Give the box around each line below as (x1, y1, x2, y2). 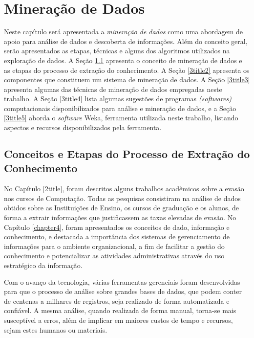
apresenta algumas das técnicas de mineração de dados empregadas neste (4, 84, 222, 94)
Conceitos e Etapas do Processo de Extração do (4, 146, 250, 161)
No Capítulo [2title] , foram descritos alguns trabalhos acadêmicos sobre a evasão (4, 183, 244, 194)
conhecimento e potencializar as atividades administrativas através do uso (4, 250, 225, 261)
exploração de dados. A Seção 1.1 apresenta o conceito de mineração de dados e (4, 55, 242, 65)
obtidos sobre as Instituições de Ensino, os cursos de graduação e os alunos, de (4, 203, 239, 213)
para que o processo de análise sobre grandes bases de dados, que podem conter (4, 286, 242, 296)
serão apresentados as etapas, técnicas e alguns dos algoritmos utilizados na (4, 45, 230, 56)
